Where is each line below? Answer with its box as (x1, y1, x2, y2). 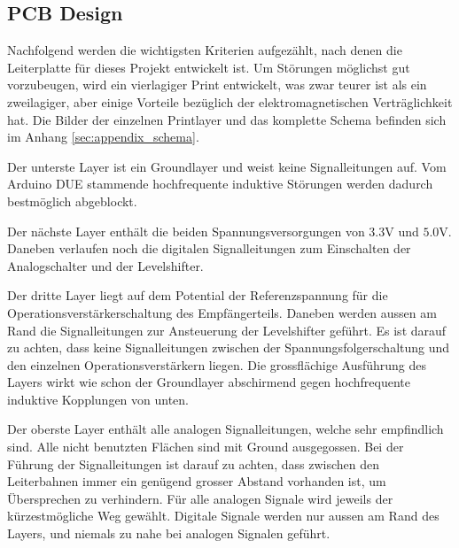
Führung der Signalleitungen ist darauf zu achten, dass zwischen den (7, 454, 379, 473)
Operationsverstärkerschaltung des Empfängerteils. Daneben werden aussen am (7, 303, 437, 321)
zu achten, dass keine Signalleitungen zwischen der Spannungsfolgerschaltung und (7, 338, 450, 357)
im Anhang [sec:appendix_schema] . (7, 127, 199, 146)
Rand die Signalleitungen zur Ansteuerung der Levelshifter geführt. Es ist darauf (7, 320, 447, 339)
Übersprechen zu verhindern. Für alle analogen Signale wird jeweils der (7, 489, 393, 507)
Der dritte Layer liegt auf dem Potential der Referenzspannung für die (7, 286, 388, 305)
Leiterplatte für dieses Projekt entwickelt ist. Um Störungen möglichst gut (7, 58, 410, 76)
